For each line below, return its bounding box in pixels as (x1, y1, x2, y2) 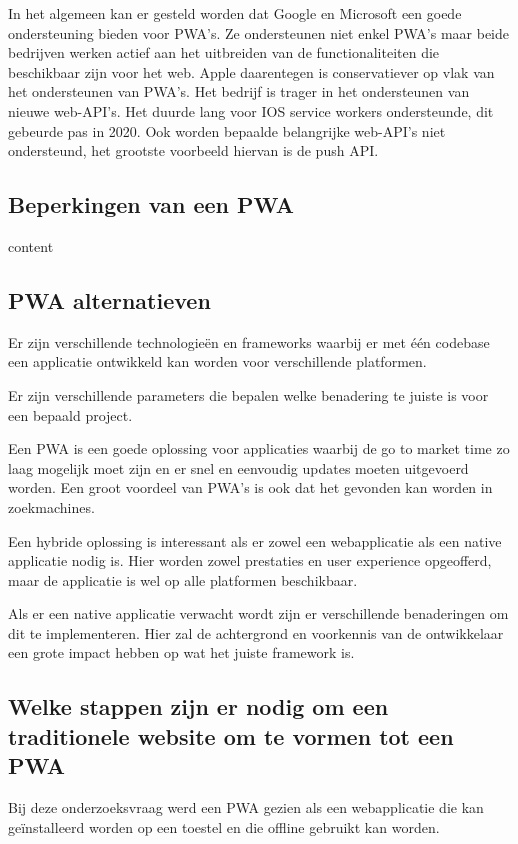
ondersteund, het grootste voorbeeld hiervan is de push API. (8, 140, 379, 161)
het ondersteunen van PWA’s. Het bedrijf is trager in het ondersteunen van (8, 81, 470, 102)
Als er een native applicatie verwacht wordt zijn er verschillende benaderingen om (8, 603, 509, 624)
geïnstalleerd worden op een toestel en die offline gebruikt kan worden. (8, 816, 440, 837)
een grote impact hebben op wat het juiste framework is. (8, 642, 355, 663)
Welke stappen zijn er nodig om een (8, 691, 389, 722)
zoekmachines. (8, 496, 95, 517)
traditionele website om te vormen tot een (8, 720, 454, 751)
